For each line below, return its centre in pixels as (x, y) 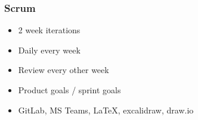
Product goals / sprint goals (69, 90)
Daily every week (49, 50)
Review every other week (64, 70)
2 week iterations (49, 30)
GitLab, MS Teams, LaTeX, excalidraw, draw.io (106, 110)
